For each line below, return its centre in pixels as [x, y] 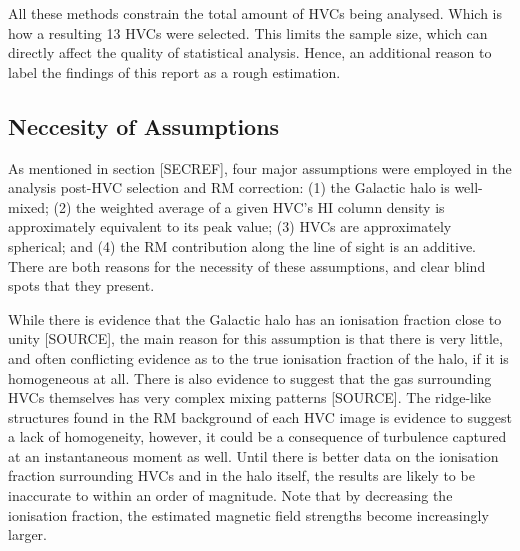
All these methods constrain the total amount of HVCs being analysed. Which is [255, 13]
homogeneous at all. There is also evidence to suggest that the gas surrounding [250, 377]
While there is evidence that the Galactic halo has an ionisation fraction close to [255, 318]
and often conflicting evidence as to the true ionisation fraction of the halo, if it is [258, 357]
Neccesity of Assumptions [144, 125]
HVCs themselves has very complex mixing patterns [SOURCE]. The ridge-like [250, 397]
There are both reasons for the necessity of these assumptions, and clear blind [247, 265]
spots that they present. [81, 285]
